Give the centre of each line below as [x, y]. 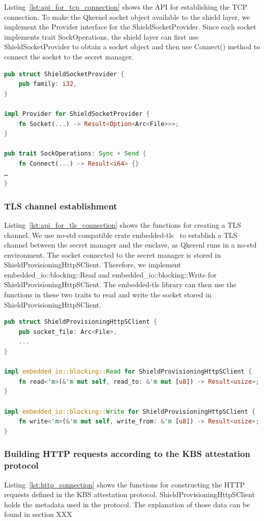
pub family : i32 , [48, 84]
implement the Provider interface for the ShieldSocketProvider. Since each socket [130, 27]
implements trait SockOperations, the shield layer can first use [101, 36]
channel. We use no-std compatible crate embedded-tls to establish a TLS [121, 235]
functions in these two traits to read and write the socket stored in [108, 295]
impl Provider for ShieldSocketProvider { [77, 114]
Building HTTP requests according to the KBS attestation [127, 454]
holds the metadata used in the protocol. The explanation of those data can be [127, 504]
